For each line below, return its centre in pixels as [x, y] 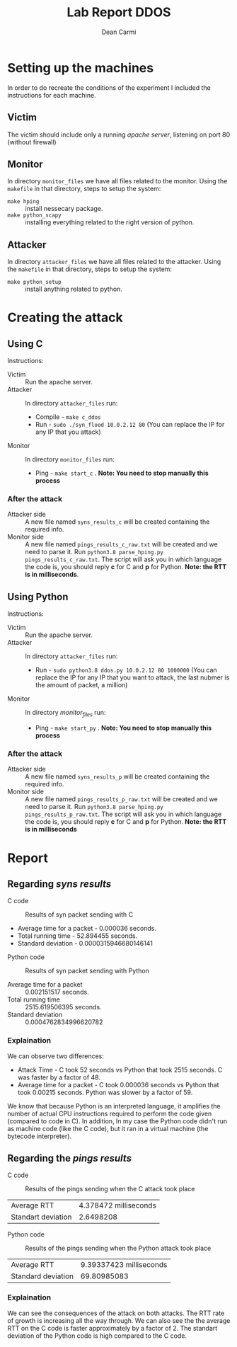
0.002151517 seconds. [57, 992]
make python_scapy [34, 216]
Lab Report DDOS [119, 12]
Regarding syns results [59, 884]
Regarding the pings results [70, 1158]
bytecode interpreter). [40, 1136]
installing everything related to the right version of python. [110, 222]
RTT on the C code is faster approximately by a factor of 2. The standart [112, 1328]
